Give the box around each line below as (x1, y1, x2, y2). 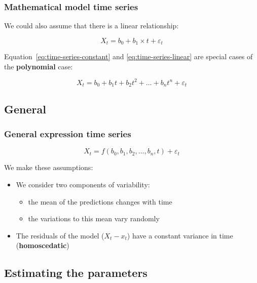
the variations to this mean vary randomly (28, 213, 160, 224)
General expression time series (4, 128, 131, 140)
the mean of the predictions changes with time (28, 196, 172, 207)
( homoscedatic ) (16, 240, 69, 251)
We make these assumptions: (4, 162, 93, 173)
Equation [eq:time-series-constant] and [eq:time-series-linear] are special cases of (4, 51, 253, 62)
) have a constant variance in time (127, 230, 233, 240)
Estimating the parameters (4, 265, 148, 280)
